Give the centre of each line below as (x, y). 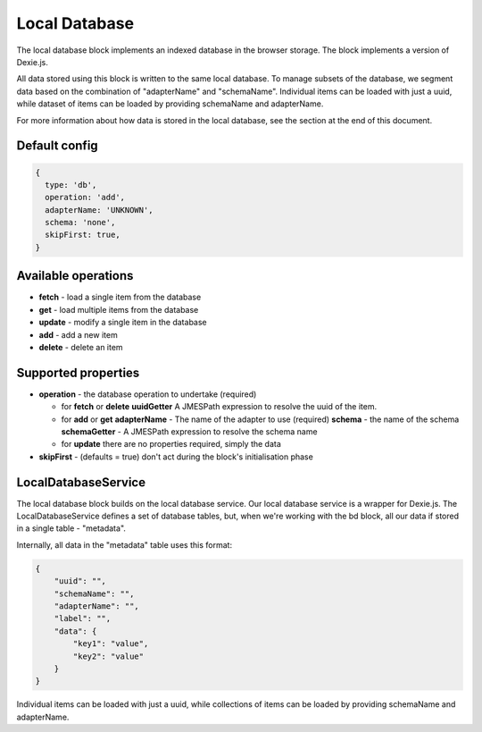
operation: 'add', (85, 198)
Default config (57, 146)
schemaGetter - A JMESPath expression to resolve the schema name (189, 431)
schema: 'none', (80, 223)
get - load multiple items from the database (119, 309)
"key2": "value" (108, 656)
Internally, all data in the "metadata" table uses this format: (124, 544)
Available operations (75, 276)
